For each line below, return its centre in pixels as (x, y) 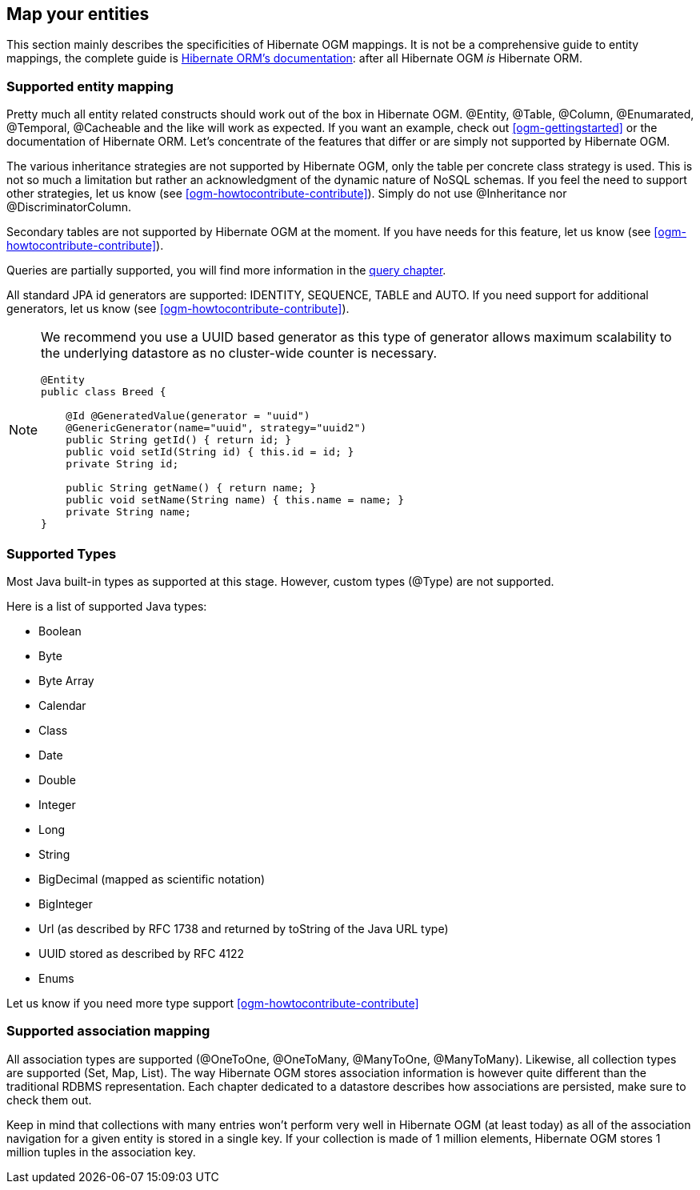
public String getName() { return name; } (191, 488)
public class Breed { (104, 392)
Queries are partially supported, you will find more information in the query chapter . (226, 270)
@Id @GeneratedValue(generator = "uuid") (188, 416)
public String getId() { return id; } (179, 440)
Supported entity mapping (90, 86)
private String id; (122, 464)
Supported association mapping (108, 1031)
